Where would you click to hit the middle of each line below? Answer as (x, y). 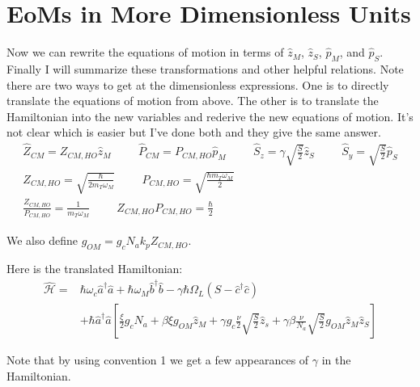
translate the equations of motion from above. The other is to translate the (193, 101)
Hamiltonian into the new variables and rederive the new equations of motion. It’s (210, 116)
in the (336, 360)
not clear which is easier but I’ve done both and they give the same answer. (194, 132)
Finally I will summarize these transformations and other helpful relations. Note (205, 68)
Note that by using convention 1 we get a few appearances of (158, 360)
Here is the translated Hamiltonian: (95, 268)
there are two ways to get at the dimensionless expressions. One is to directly (198, 84)
